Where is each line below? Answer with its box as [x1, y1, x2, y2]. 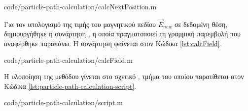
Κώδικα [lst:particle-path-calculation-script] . [4, 81, 137, 91]
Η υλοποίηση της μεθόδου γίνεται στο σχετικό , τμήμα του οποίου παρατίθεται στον [4, 71, 244, 82]
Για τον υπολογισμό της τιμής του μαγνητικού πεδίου [4, 19, 156, 29]
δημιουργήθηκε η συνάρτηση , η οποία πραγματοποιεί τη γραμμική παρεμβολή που [4, 28, 241, 39]
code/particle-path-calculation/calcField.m [4, 55, 133, 65]
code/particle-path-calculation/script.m [4, 97, 123, 108]
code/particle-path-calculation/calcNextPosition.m [4, 1, 157, 11]
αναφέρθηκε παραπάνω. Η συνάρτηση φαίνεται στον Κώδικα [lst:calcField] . [4, 38, 222, 48]
